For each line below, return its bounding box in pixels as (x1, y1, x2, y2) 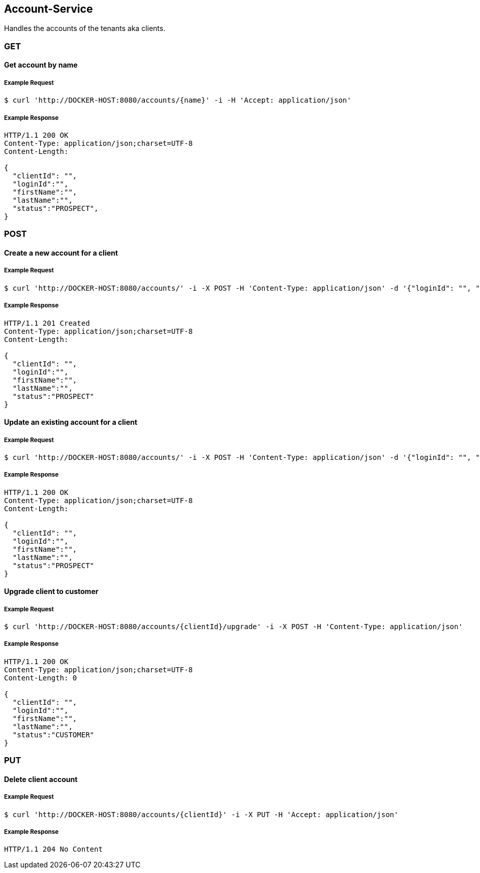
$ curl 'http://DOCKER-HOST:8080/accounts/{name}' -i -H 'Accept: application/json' (4, 96, 351, 105)
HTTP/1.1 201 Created (4, 319, 90, 327)
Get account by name (4, 60, 78, 70)
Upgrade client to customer (4, 587, 99, 596)
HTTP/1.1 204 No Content (4, 845, 103, 854)
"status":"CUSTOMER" (12, 730, 95, 739)
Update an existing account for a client (4, 418, 137, 427)
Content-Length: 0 (4, 673, 77, 682)
